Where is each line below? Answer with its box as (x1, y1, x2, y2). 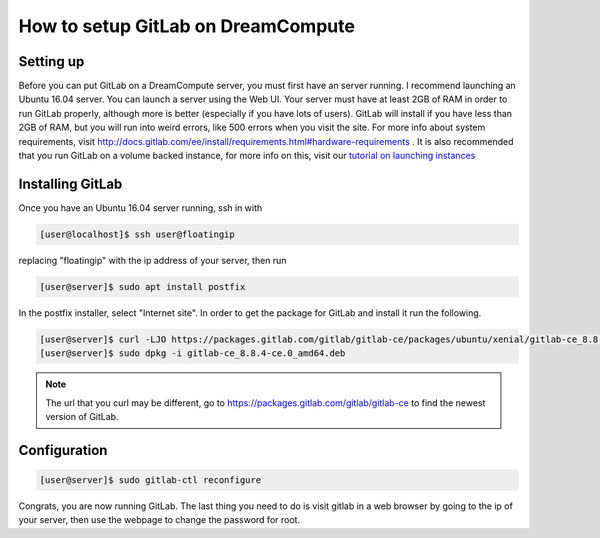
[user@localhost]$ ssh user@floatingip (39, 228, 235, 240)
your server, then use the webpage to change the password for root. (18, 514, 300, 526)
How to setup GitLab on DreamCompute (18, 15, 355, 37)
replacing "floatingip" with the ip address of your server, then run (18, 254, 287, 266)
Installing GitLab (18, 175, 123, 192)
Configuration (18, 441, 108, 459)
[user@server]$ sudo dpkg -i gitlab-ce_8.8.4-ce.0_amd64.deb (39, 348, 346, 359)
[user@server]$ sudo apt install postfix (39, 281, 246, 292)
